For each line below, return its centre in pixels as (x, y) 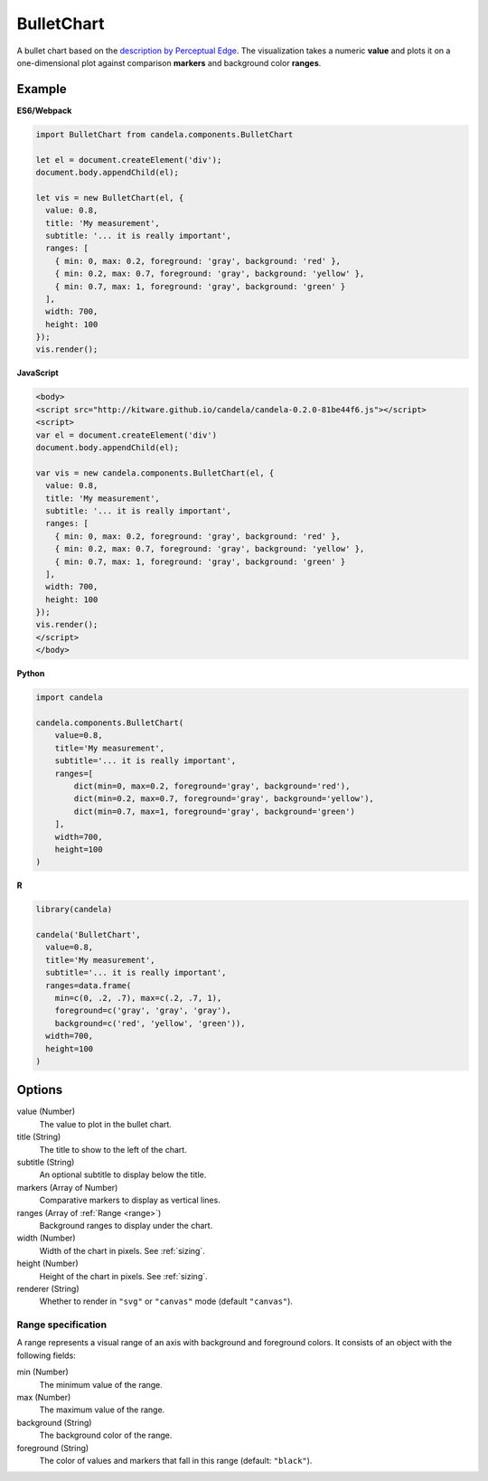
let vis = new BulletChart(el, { (110, 198)
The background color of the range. (106, 1435)
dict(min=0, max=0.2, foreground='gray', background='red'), (212, 786)
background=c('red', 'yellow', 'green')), (150, 1023)
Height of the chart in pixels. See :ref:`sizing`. (123, 1276)
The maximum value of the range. (102, 1410)
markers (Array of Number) (67, 1187)
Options (40, 1090)
